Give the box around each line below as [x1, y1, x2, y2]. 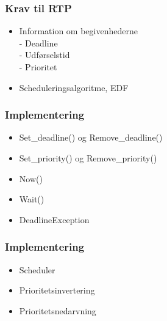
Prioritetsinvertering [19, 284, 95, 297]
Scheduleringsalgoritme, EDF [19, 81, 129, 94]
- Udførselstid [19, 48, 70, 61]
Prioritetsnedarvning [19, 304, 96, 317]
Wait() [19, 193, 44, 205]
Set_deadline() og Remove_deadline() [19, 131, 163, 144]
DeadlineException [19, 213, 90, 226]
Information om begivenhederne [19, 24, 138, 37]
